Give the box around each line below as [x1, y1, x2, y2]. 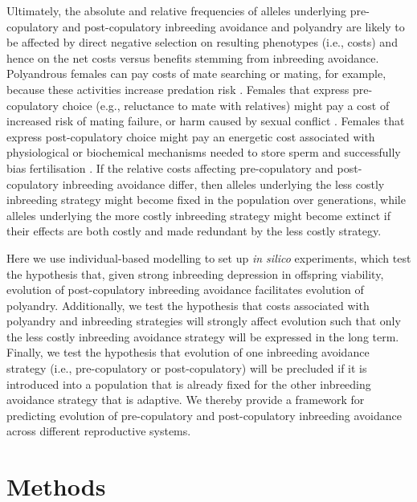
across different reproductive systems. [6, 422, 191, 439]
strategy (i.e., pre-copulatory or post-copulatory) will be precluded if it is [6, 360, 367, 377]
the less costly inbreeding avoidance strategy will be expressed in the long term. [6, 328, 399, 345]
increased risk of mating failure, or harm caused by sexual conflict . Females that [6, 112, 405, 129]
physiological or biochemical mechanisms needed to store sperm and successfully [6, 144, 401, 161]
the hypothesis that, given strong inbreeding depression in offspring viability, [6, 265, 384, 282]
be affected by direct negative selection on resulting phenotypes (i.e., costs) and [6, 34, 398, 51]
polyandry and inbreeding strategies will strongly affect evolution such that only [6, 312, 401, 329]
